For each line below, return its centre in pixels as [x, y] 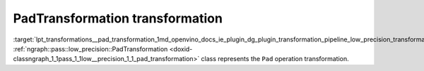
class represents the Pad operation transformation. [275, 59]
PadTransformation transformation [118, 18]
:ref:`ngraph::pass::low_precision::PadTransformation [90, 49]
